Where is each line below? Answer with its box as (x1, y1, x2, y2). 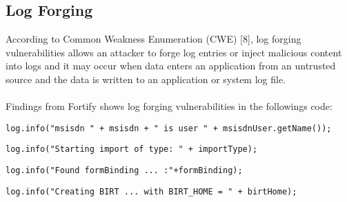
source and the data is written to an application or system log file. (6, 71, 286, 86)
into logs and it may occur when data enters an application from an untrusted (6, 58, 336, 73)
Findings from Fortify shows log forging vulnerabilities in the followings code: (6, 99, 333, 113)
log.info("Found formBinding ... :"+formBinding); (6, 166, 243, 176)
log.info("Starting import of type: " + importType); (6, 144, 258, 155)
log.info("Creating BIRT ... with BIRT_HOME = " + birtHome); (6, 186, 297, 197)
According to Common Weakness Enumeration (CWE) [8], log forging (6, 32, 301, 46)
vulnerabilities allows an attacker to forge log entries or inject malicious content (6, 45, 342, 59)
